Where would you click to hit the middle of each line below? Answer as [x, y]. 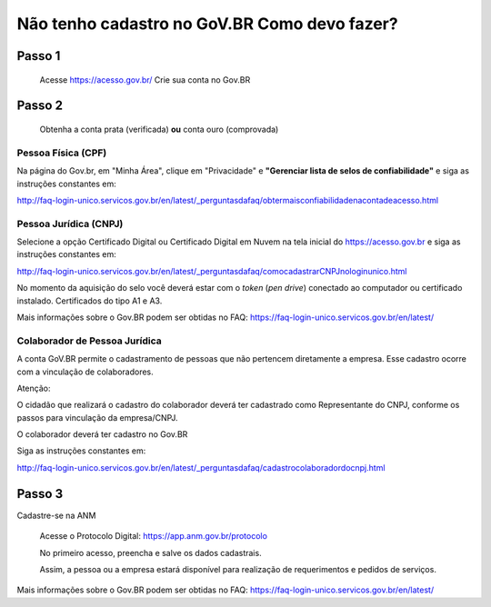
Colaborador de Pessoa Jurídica [90, 341]
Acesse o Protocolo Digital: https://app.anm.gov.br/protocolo [154, 536]
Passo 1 [39, 56]
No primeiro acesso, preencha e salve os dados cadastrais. [151, 552]
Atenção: [34, 388]
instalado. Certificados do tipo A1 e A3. [90, 301]
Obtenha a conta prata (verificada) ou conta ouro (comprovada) [159, 129]
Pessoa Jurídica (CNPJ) [70, 224]
